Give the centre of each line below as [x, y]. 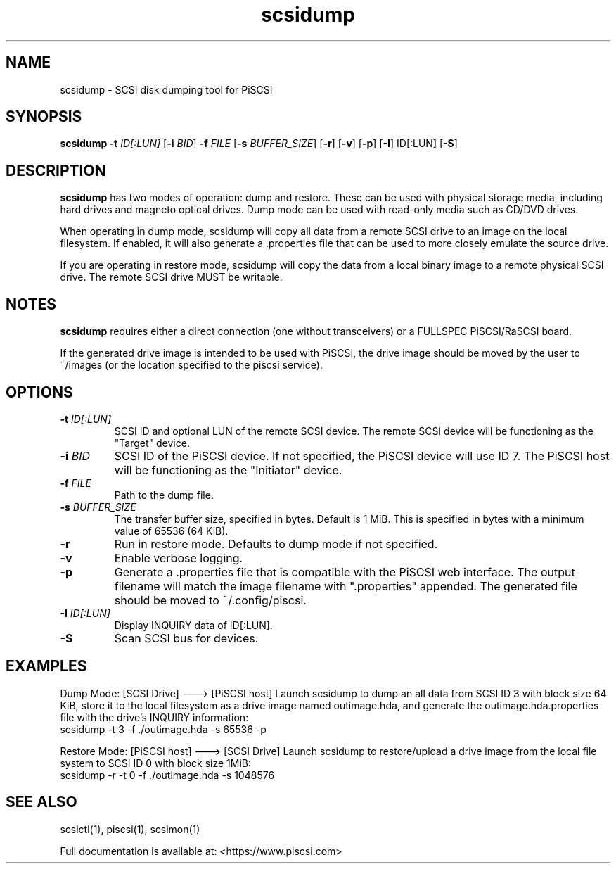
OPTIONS [39, 392]
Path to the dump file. [164, 495]
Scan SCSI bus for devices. [186, 638]
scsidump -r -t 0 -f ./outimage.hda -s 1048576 [167, 775]
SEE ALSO [41, 802]
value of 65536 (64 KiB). [171, 531]
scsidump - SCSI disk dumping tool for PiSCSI [166, 89]
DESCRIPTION [56, 170]
